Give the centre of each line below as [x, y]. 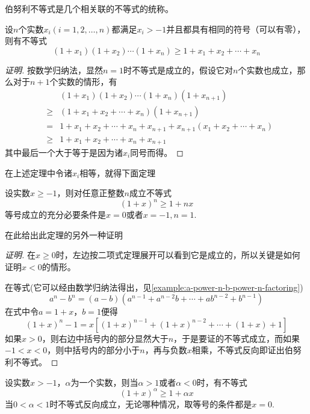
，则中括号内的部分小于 [94, 350]
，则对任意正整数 [91, 193]
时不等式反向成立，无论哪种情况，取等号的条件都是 [151, 403]
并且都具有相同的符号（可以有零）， [236, 29]
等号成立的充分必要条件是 [55, 215]
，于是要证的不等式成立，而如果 [237, 338]
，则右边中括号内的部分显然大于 [105, 338]
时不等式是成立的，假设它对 [178, 70]
